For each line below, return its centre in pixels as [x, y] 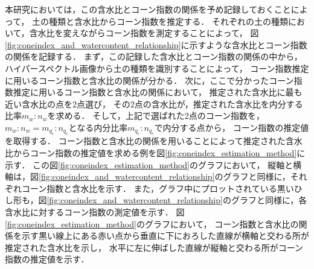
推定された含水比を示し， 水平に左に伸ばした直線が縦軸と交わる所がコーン [154, 247]
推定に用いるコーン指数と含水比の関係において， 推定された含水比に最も [158, 92]
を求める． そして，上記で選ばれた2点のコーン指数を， [156, 116]
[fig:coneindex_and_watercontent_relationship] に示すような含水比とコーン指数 [156, 44]
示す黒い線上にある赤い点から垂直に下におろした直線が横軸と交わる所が [165, 236]
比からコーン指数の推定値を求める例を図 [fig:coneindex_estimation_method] [151, 152]
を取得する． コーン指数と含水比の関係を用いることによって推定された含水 [154, 141]
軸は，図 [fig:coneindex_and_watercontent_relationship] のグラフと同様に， [148, 176]
